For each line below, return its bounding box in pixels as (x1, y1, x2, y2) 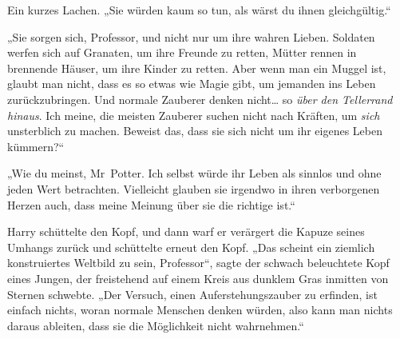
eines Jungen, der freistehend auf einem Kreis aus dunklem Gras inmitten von (7, 269, 389, 286)
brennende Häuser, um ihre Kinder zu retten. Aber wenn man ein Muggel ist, (7, 59, 386, 76)
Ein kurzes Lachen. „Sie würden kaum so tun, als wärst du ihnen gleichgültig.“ (7, 2, 391, 18)
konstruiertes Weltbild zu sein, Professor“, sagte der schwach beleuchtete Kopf (7, 254, 390, 271)
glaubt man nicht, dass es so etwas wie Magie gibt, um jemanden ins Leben (7, 75, 376, 92)
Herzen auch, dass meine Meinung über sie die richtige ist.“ (7, 196, 295, 213)
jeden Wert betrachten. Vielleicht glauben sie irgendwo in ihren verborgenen (7, 180, 380, 197)
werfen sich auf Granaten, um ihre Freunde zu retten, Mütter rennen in (7, 44, 357, 61)
